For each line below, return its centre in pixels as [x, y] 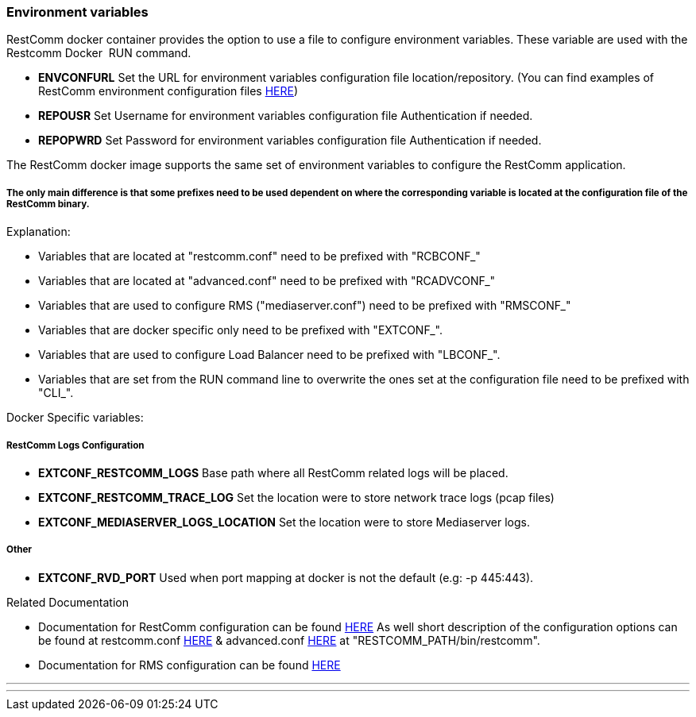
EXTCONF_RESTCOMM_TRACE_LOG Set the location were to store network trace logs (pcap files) [296, 497]
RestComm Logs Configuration [75, 445]
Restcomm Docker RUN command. [99, 53]
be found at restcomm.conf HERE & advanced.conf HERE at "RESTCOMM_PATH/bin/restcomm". [289, 640]
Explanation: [39, 232]
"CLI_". [56, 393]
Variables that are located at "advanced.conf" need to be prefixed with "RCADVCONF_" [267, 281]
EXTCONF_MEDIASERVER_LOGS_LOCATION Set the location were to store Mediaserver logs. [284, 522]
